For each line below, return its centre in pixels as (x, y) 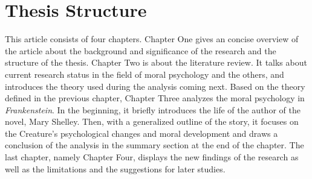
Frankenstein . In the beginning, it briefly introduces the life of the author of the (153, 109)
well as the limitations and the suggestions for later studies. (115, 168)
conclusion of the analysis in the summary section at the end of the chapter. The (154, 145)
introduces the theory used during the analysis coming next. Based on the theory (155, 86)
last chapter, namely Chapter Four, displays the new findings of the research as (152, 157)
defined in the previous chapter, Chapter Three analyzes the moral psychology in (155, 98)
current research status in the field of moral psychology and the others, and (145, 74)
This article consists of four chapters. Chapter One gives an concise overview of (152, 39)
